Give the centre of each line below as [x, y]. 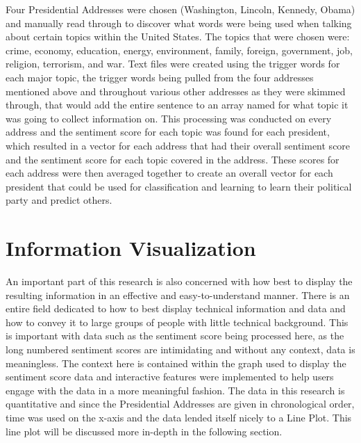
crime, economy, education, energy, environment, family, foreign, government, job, [179, 50]
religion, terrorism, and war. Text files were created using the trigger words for [173, 64]
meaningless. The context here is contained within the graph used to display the [176, 363]
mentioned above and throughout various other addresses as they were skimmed [176, 91]
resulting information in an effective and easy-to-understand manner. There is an [178, 295]
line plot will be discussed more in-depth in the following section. [144, 431]
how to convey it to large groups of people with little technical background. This [177, 322]
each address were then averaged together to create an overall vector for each [169, 173]
